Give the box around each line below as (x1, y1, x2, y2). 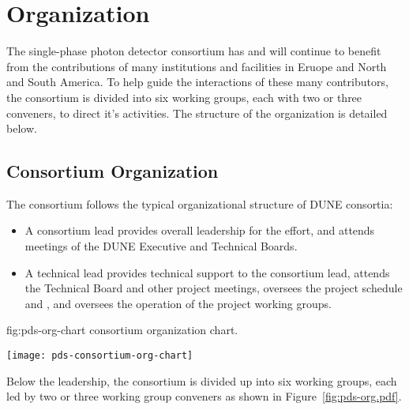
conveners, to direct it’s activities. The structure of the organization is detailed (6, 104, 388, 121)
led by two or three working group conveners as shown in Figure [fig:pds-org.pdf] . (6, 388, 402, 404)
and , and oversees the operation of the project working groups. (24, 295, 332, 311)
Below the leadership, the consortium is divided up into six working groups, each (6, 372, 397, 389)
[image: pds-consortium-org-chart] (6, 350, 193, 362)
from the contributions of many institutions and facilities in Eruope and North (6, 58, 387, 74)
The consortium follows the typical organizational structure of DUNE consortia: (6, 195, 393, 212)
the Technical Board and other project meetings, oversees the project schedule (24, 280, 403, 296)
